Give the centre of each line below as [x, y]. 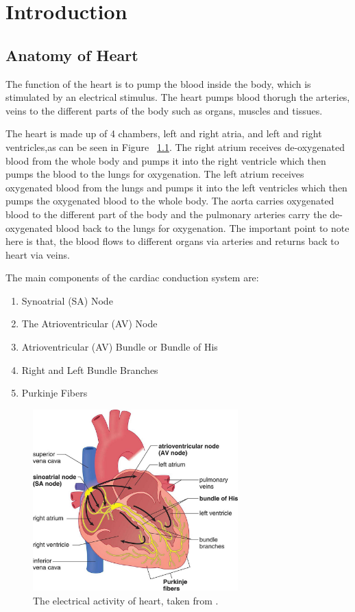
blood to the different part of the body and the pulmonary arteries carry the [166, 214]
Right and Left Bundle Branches [90, 369]
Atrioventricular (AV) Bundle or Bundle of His [120, 347]
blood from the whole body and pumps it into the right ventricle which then [166, 160]
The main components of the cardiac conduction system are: [132, 278]
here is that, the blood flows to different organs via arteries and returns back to [172, 241]
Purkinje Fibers [54, 393]
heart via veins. [38, 254]
